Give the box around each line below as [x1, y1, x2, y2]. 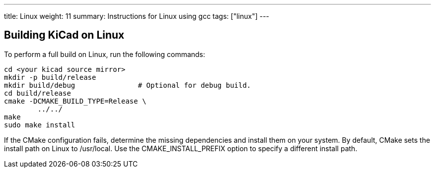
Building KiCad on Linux [4, 29, 125, 42]
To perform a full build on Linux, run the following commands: [4, 50, 206, 58]
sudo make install [4, 120, 75, 129]
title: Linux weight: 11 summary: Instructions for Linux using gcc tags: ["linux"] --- [4, 12, 270, 20]
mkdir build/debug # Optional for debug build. [4, 81, 251, 89]
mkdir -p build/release [4, 73, 96, 81]
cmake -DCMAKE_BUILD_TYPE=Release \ [4, 97, 146, 105]
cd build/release [4, 89, 71, 97]
